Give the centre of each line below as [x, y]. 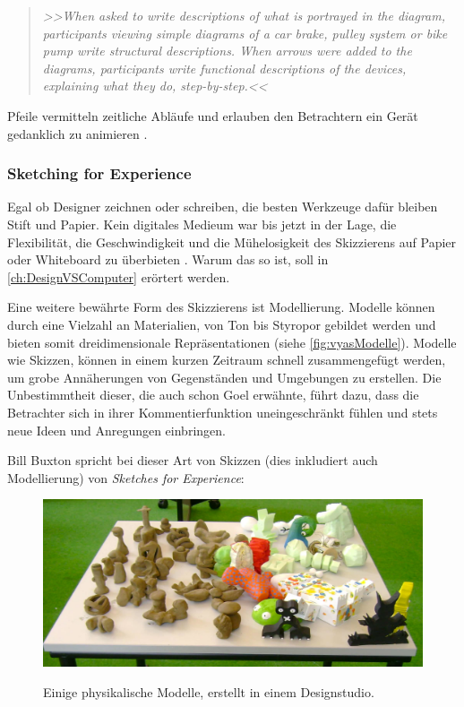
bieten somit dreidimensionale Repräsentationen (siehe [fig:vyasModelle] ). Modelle [232, 342]
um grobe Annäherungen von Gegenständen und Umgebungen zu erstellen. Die [224, 377]
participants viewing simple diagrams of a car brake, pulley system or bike [245, 33]
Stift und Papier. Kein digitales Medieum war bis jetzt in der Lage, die [202, 224]
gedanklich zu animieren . [77, 133]
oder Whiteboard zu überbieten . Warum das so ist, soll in [168, 259]
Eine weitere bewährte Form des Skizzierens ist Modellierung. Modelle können [221, 307]
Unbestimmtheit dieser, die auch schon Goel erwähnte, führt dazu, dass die [213, 395]
